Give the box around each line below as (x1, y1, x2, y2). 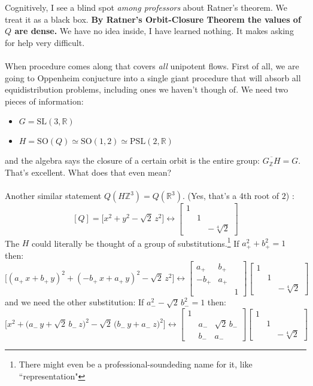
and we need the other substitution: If (5, 296, 144, 308)
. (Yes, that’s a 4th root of (182, 189, 279, 202)
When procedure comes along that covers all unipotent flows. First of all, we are (5, 59, 299, 72)
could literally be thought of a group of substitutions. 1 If (32, 235, 239, 249)
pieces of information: (5, 94, 84, 107)
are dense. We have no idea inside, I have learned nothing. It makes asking (14, 24, 294, 37)
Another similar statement (5, 189, 102, 202)
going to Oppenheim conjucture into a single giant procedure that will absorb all (5, 71, 301, 84)
